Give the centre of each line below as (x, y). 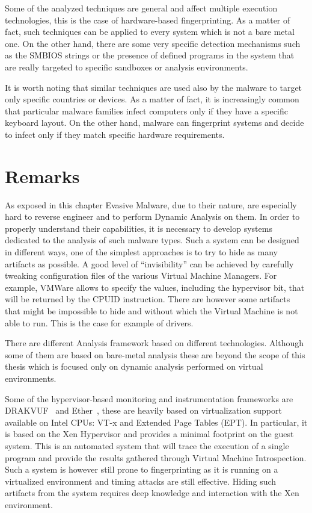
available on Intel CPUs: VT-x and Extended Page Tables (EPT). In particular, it (156, 422)
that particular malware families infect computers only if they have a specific (146, 110)
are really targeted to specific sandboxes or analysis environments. (127, 67)
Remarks (42, 176)
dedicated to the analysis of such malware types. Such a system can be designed (152, 240)
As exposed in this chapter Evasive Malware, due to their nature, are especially (151, 204)
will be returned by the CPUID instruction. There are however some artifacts (148, 299)
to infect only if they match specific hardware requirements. (115, 134)
